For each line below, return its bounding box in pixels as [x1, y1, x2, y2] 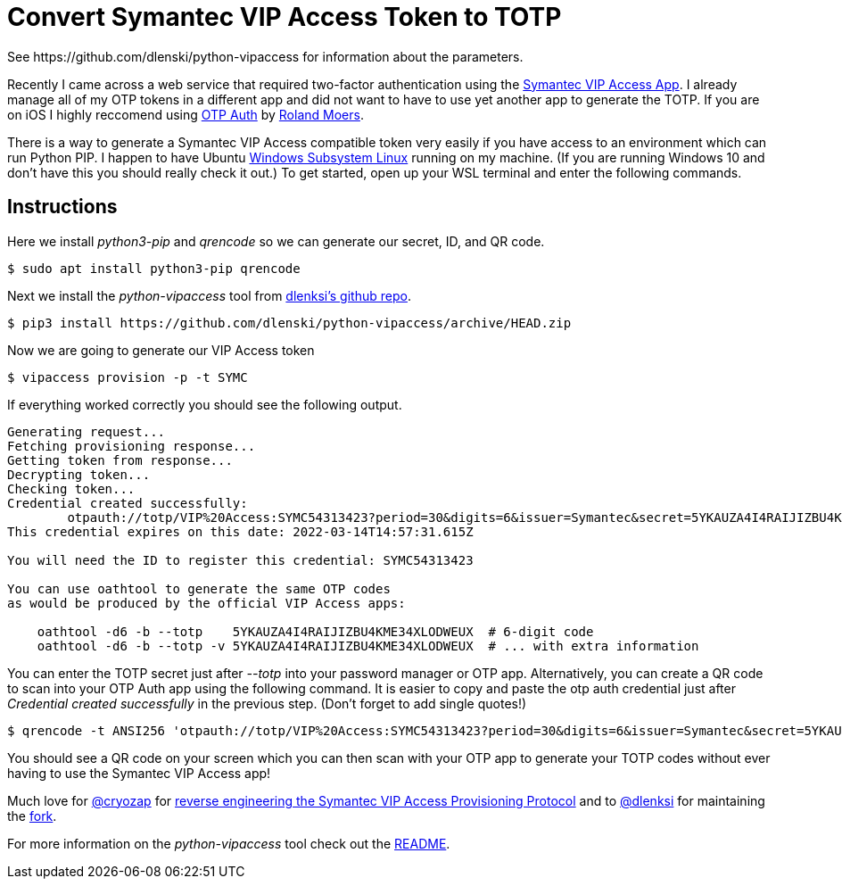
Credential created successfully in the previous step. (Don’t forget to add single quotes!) [7, 695, 527, 711]
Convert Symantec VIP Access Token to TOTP [7, 2, 562, 32]
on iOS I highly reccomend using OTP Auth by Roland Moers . [7, 106, 364, 122]
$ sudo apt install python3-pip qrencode [7, 261, 301, 276]
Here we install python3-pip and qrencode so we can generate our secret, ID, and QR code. [7, 233, 545, 249]
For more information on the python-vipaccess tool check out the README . [7, 835, 450, 851]
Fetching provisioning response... [7, 438, 256, 453]
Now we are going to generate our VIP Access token [7, 342, 315, 358]
